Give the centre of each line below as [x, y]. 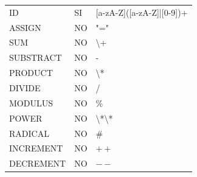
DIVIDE [25, 87]
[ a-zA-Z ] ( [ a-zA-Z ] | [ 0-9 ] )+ [142, 12]
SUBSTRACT [36, 57]
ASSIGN [25, 27]
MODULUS [31, 102]
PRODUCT [31, 73]
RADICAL [29, 133]
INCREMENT [36, 148]
